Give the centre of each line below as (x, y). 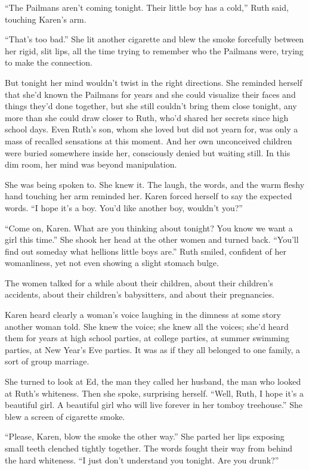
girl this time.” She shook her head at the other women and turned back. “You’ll (152, 239)
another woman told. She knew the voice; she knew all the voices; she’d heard (147, 326)
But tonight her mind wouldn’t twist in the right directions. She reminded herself (154, 82)
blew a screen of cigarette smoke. (65, 416)
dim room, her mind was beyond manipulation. (91, 164)
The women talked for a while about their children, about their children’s (139, 282)
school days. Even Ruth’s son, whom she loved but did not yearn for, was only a (152, 129)
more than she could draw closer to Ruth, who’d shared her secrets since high (147, 117)
